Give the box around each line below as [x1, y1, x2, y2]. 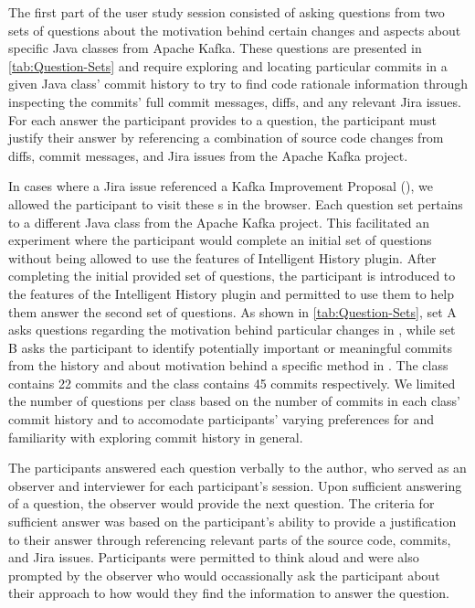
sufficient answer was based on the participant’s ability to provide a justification [8, 512, 457, 531]
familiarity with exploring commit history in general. [8, 427, 303, 446]
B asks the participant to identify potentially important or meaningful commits [8, 337, 452, 357]
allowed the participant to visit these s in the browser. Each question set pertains [8, 194, 463, 213]
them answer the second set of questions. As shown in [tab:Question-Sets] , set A [8, 302, 457, 321]
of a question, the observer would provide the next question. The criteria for [8, 494, 435, 513]
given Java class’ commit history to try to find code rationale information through [8, 74, 469, 93]
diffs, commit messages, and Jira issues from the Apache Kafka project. [8, 145, 408, 165]
